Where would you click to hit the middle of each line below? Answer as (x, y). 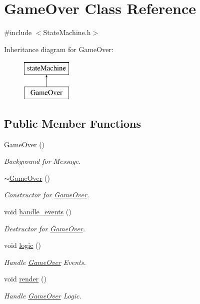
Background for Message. (42, 161)
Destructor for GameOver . (45, 228)
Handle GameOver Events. (45, 262)
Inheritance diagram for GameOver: (59, 49)
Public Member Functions (72, 123)
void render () (25, 279)
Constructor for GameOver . (47, 195)
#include (18, 32)
